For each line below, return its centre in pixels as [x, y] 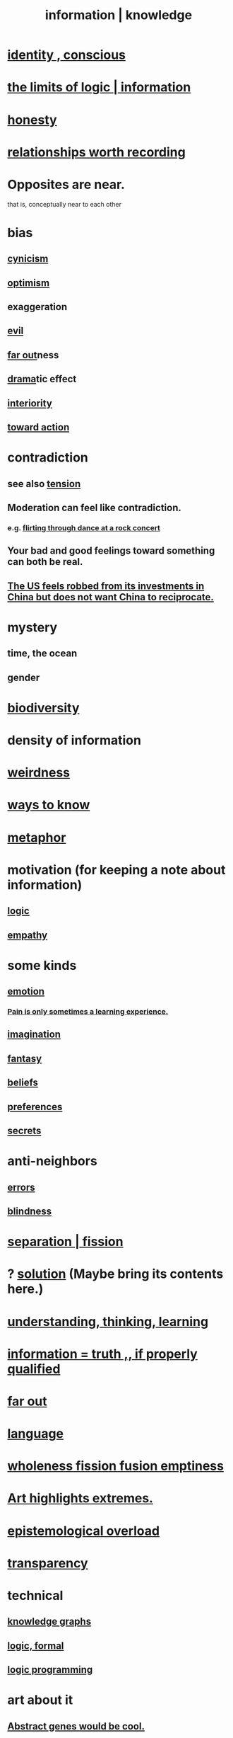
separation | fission [65, 1242]
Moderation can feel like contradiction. [95, 507]
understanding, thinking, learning [108, 1321]
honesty [32, 120]
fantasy [25, 1058]
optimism [29, 283]
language [36, 1434]
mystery [32, 627]
